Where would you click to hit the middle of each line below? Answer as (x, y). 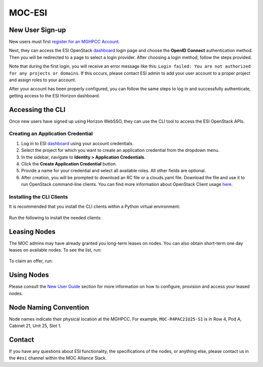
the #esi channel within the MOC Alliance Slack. (58, 358)
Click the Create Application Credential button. (69, 164)
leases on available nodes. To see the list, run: (55, 250)
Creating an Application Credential (51, 134)
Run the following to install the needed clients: (55, 218)
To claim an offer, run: (31, 261)
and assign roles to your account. (43, 80)
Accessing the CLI (37, 110)
